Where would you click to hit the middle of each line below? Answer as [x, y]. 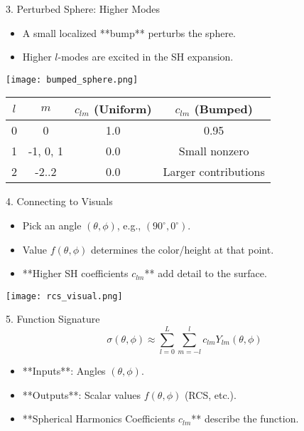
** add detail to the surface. [206, 273]
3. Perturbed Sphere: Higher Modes [83, 9]
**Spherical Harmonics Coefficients [99, 419]
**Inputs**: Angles [64, 371]
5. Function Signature [53, 319]
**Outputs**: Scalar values [82, 394]
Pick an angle [52, 225]
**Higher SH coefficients [75, 273]
